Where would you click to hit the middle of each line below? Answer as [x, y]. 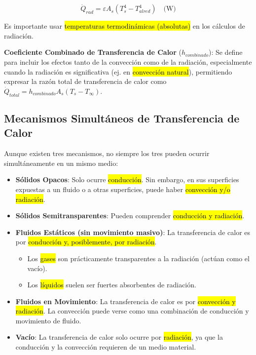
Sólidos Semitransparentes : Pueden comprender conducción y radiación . [130, 216]
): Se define [225, 52]
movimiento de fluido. [48, 320]
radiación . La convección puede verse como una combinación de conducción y [132, 311]
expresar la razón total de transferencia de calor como [85, 81]
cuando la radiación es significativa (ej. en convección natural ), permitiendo [118, 71]
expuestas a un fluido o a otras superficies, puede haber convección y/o [123, 189]
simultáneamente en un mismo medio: [61, 163]
